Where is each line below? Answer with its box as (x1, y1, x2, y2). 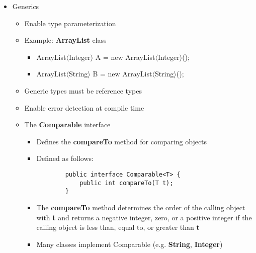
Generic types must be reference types (24, 85, 142, 96)
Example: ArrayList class (24, 35, 107, 45)
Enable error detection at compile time (24, 102, 144, 113)
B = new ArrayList (93, 68, 152, 79)
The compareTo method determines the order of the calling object (36, 202, 245, 212)
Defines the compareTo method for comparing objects (36, 136, 207, 146)
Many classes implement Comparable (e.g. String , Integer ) (36, 238, 223, 249)
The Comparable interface (24, 119, 111, 130)
